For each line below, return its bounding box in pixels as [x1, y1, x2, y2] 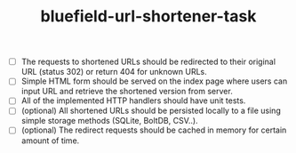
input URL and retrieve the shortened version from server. [20, 86, 233, 97]
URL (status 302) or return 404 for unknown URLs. [20, 67, 208, 77]
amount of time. [20, 135, 80, 146]
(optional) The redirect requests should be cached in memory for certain [20, 125, 287, 135]
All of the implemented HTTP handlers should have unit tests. [20, 95, 246, 106]
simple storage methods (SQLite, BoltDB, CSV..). [20, 116, 198, 126]
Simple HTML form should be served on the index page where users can [20, 76, 288, 86]
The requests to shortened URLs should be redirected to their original [20, 56, 276, 68]
